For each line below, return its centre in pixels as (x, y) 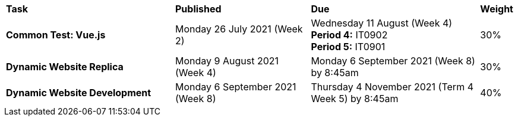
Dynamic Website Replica (65, 67)
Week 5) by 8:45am (355, 99)
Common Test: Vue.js (56, 35)
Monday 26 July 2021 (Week (239, 29)
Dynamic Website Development (79, 93)
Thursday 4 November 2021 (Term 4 (392, 87)
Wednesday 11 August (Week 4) (382, 23)
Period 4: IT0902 (349, 35)
